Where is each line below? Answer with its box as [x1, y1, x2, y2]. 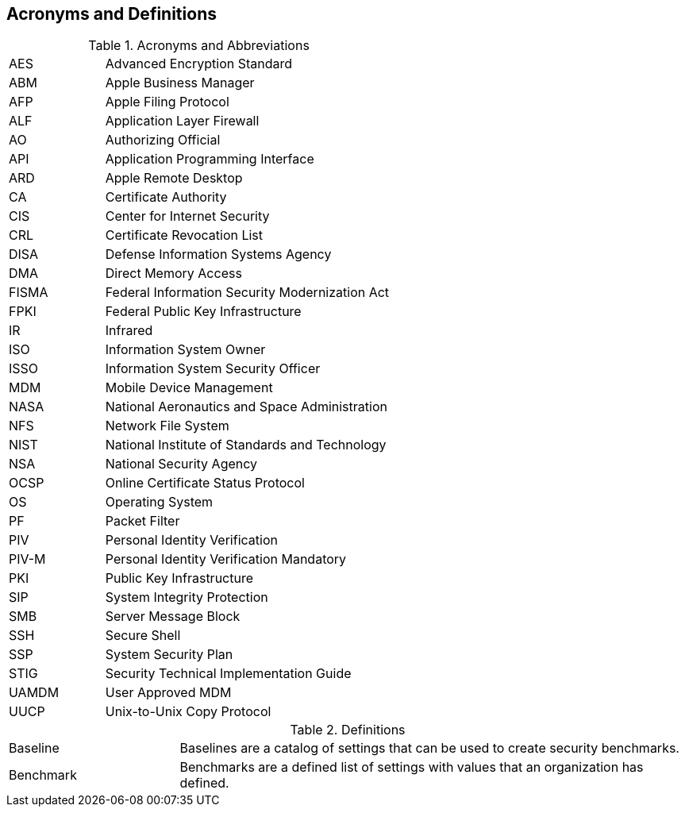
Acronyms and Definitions [6, 4, 217, 24]
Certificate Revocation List [105, 227, 264, 244]
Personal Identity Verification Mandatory [105, 551, 347, 568]
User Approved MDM [105, 684, 232, 701]
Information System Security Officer [105, 360, 321, 377]
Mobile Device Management [105, 380, 273, 396]
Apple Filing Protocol [105, 94, 229, 110]
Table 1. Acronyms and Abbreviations [88, 37, 310, 54]
